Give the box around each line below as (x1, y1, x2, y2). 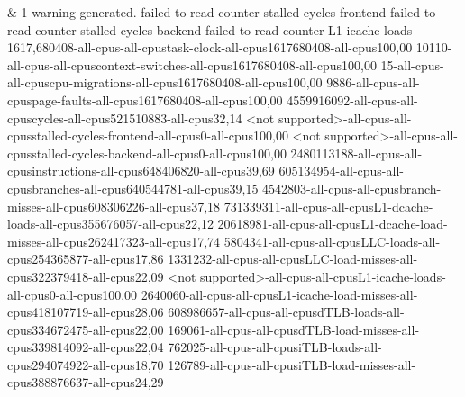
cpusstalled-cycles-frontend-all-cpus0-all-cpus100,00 (7, 126, 288, 145)
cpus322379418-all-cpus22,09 (7, 266, 164, 285)
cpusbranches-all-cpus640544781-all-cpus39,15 (7, 178, 259, 197)
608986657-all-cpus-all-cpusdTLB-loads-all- (168, 302, 405, 321)
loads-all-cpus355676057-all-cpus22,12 (7, 214, 214, 233)
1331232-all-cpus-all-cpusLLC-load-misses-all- (168, 249, 418, 268)
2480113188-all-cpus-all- (290, 143, 423, 162)
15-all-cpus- (380, 55, 444, 74)
